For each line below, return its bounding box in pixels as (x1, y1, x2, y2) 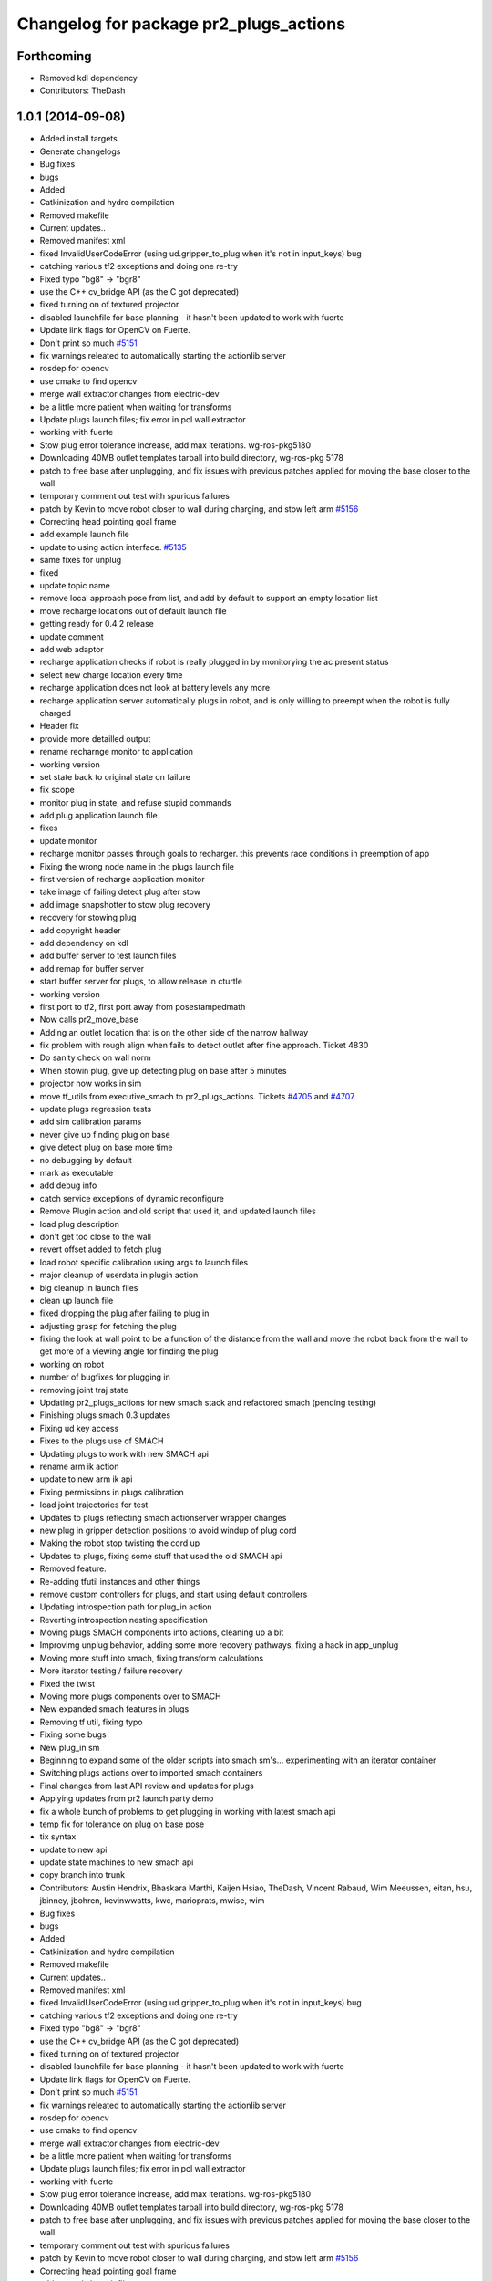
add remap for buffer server (39, 963, 145, 974)
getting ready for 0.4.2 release (39, 619, 155, 630)
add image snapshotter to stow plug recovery (39, 899, 211, 910)
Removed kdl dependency (39, 73, 138, 84)
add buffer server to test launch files (39, 950, 177, 962)
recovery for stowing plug (39, 912, 137, 923)
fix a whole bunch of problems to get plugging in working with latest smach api (39, 1806, 336, 1817)
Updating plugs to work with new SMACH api (39, 1448, 210, 1459)
